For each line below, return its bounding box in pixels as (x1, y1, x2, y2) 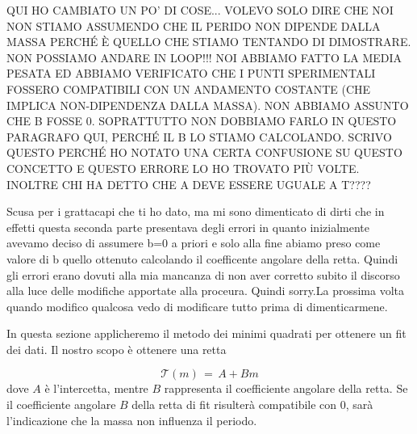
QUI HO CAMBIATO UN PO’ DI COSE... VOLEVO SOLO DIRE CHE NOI (6, 2, 394, 18)
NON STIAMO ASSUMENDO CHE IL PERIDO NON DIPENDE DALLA (6, 17, 381, 34)
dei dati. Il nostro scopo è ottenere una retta (6, 340, 227, 357)
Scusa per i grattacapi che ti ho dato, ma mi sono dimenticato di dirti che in (6, 203, 385, 220)
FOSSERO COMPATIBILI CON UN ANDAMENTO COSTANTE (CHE (6, 80, 371, 97)
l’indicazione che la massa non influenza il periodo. (6, 411, 257, 428)
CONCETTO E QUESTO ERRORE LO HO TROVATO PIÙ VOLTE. (6, 159, 360, 176)
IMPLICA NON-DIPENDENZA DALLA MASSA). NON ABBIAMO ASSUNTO (6, 96, 409, 113)
